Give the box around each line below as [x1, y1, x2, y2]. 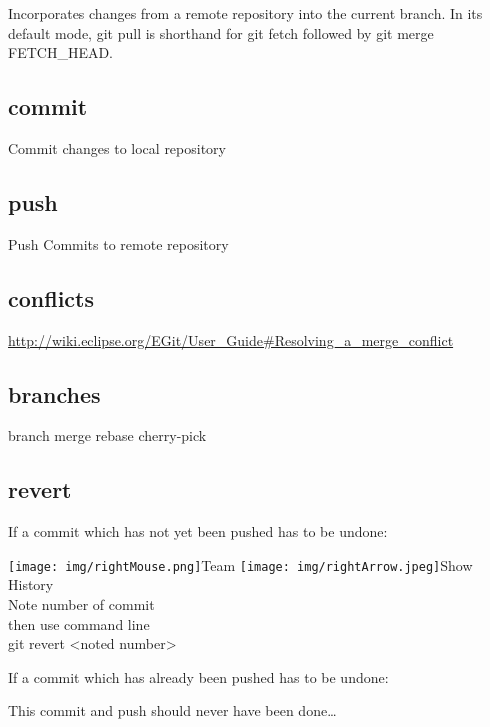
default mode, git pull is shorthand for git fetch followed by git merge [8, 22, 434, 43]
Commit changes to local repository [8, 137, 226, 158]
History [8, 574, 54, 595]
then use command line [8, 613, 150, 634]
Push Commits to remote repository [8, 233, 229, 254]
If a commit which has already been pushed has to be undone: [8, 666, 389, 687]
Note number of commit [8, 594, 155, 615]
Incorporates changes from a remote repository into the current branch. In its [8, 3, 483, 23]
